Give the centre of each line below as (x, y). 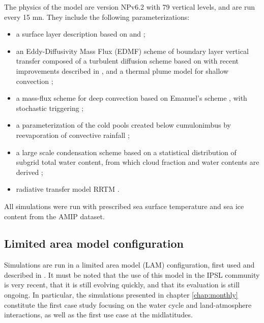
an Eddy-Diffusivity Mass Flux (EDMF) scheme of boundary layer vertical (132, 51)
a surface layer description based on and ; (81, 34)
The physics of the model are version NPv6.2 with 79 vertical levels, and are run (130, 7)
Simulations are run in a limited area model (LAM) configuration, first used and (129, 265)
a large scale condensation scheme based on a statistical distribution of (126, 152)
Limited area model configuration (94, 243)
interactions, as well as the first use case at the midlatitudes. (98, 315)
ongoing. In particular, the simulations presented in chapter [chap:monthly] (121, 295)
